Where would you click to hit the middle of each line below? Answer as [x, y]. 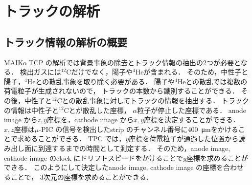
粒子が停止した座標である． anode [192, 110]
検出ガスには [40, 72]
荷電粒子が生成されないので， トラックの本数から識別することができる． [121, 91]
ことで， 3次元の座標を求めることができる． [82, 176]
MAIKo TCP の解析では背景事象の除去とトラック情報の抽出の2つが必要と [122, 62]
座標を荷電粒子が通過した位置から [184, 139]
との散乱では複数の [217, 81]
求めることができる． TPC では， [71, 139]
